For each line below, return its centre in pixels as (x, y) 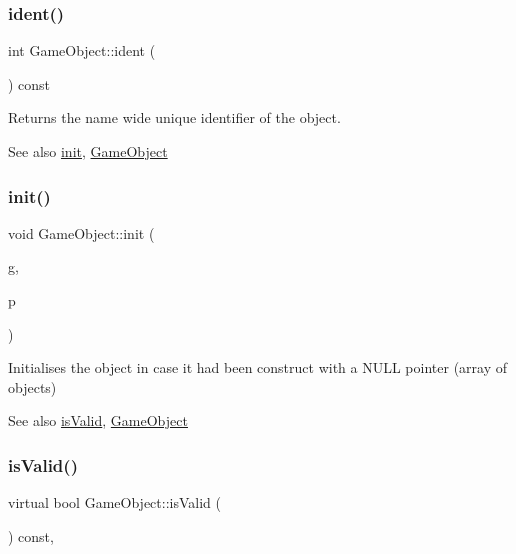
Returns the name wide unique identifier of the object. (174, 117)
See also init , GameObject (88, 151)
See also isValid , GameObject (98, 420)
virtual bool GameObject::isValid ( (114, 502)
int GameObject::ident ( (82, 50)
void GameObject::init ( (81, 232)
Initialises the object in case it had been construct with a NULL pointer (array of (258, 367)
